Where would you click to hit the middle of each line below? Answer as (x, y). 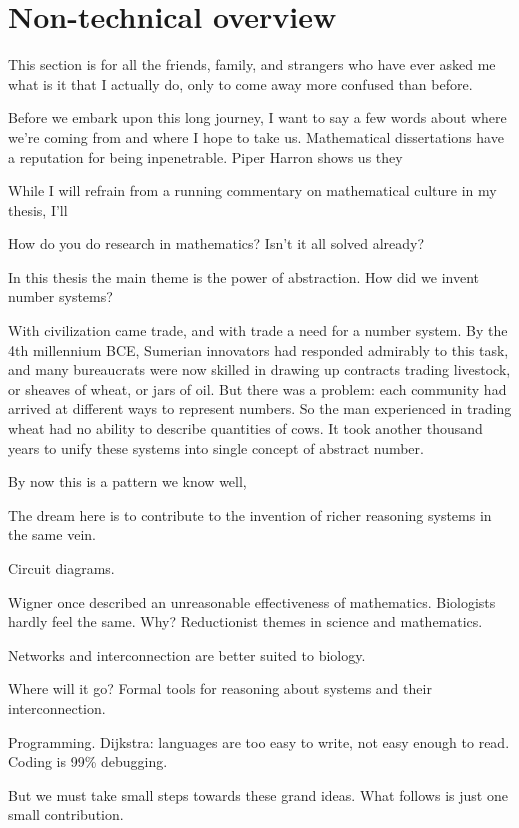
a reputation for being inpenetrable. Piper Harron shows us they (205, 156)
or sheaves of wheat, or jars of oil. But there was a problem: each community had (257, 388)
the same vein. (52, 534)
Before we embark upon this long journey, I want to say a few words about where (257, 117)
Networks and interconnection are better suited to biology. (187, 654)
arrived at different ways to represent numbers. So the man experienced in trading (260, 408)
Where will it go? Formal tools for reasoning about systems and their (220, 688)
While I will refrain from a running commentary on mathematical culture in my (252, 190)
